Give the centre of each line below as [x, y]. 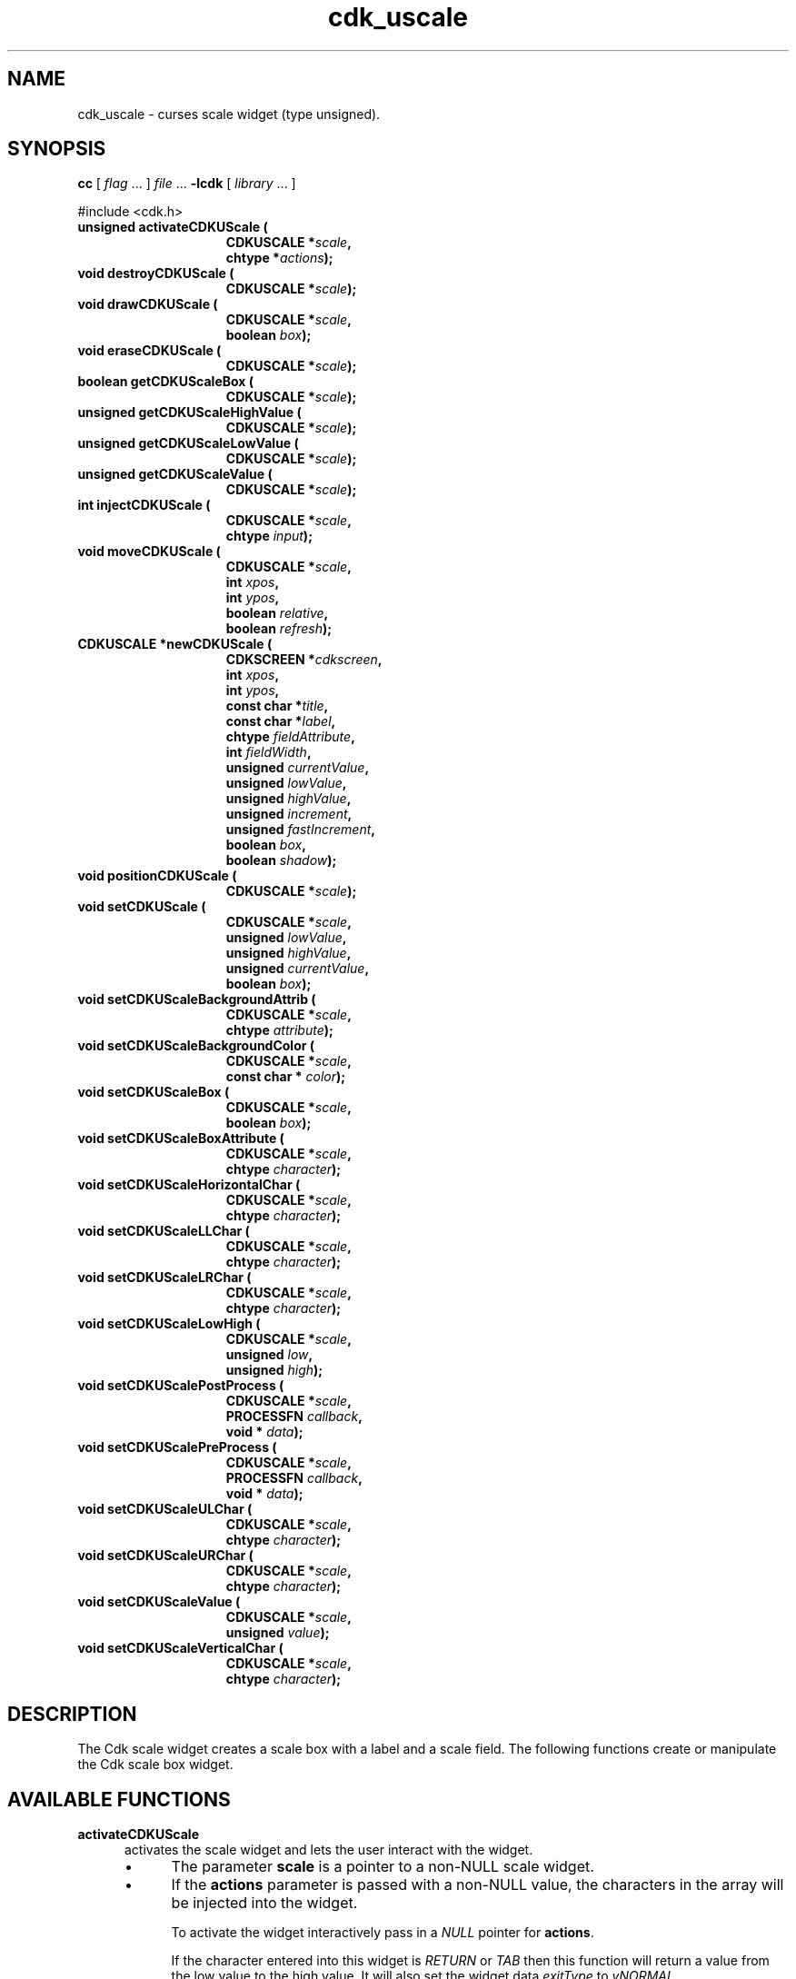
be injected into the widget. [264, 1903]
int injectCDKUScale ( [144, 505]
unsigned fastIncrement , [300, 830]
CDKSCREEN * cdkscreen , [304, 660]
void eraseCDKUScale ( [149, 351]
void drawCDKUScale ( [148, 304]
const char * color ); [286, 1077]
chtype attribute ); [279, 1030]
